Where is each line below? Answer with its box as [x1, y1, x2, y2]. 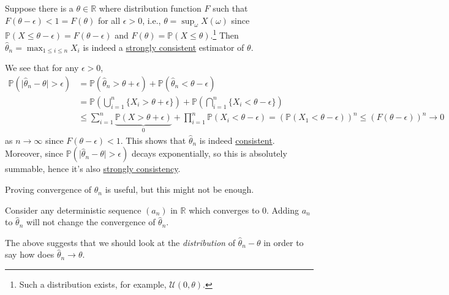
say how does [5, 248, 55, 261]
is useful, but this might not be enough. [105, 183, 254, 196]
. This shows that [120, 133, 186, 146]
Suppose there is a [5, 2, 74, 14]
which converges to [189, 203, 260, 216]
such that [213, 2, 248, 14]
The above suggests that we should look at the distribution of [5, 236, 235, 248]
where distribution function [99, 2, 202, 14]
